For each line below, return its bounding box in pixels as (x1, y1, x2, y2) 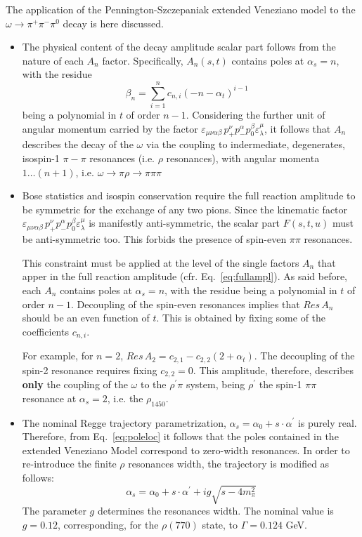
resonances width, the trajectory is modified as (128, 456, 330, 471)
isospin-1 (22, 151, 60, 166)
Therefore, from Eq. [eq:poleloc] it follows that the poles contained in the (22, 429, 339, 444)
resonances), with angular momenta (166, 151, 320, 166)
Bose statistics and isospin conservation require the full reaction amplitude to (22, 188, 356, 203)
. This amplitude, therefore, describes (193, 362, 354, 377)
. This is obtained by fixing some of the (156, 310, 326, 325)
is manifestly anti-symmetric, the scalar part (89, 216, 280, 230)
